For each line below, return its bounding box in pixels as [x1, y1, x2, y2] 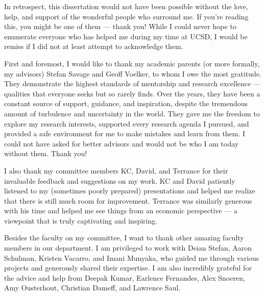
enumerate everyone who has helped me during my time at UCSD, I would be [4, 31, 248, 41]
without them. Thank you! [4, 148, 87, 159]
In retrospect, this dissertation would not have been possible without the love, [4, 1, 248, 11]
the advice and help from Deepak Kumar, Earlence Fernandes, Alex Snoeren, [4, 272, 245, 283]
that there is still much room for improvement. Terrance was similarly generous [4, 195, 252, 206]
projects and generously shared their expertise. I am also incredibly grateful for [4, 262, 252, 273]
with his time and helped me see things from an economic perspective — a [4, 205, 237, 216]
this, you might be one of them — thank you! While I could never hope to [4, 21, 236, 32]
